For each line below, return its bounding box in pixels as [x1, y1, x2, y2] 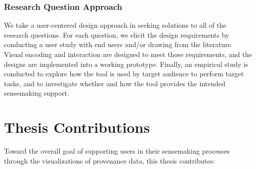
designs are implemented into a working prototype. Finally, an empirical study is [4, 58, 249, 69]
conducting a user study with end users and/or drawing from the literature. [4, 39, 233, 50]
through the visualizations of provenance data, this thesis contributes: [4, 155, 215, 166]
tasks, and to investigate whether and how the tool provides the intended [4, 78, 225, 88]
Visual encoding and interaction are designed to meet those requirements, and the [4, 49, 252, 59]
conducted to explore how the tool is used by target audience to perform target [4, 68, 244, 79]
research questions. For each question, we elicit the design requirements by [4, 29, 229, 40]
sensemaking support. [4, 88, 69, 98]
